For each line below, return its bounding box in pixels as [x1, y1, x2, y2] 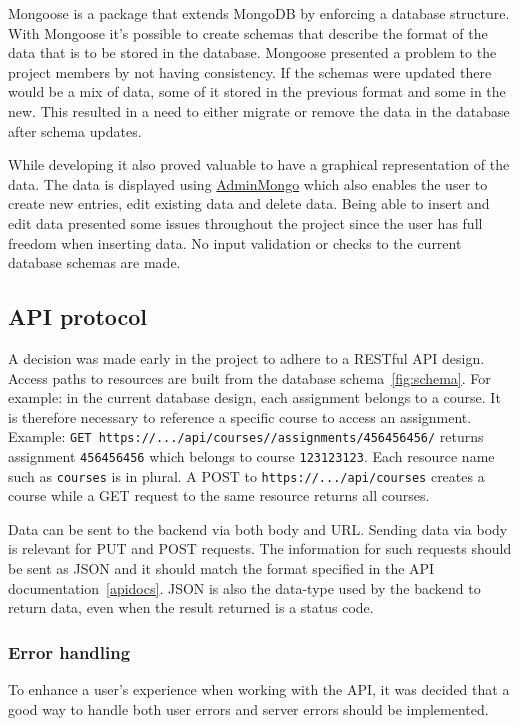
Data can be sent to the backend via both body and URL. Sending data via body [8, 518, 508, 539]
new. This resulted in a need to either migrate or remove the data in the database [8, 100, 510, 121]
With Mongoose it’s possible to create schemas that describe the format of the [8, 22, 488, 43]
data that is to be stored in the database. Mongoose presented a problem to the [8, 42, 497, 63]
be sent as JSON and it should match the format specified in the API [8, 558, 435, 579]
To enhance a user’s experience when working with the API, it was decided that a [8, 679, 510, 700]
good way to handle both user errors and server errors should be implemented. [8, 698, 489, 719]
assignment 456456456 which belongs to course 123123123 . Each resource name [8, 445, 495, 466]
